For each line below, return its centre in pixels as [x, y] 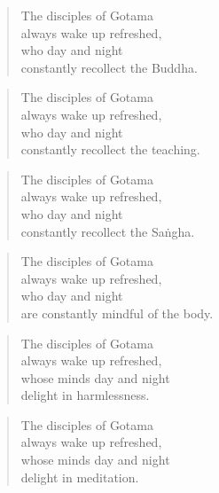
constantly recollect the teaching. [110, 149]
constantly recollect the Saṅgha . [108, 231]
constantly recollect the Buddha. [109, 67]
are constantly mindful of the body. [117, 313]
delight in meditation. [80, 477]
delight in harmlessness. [85, 395]
